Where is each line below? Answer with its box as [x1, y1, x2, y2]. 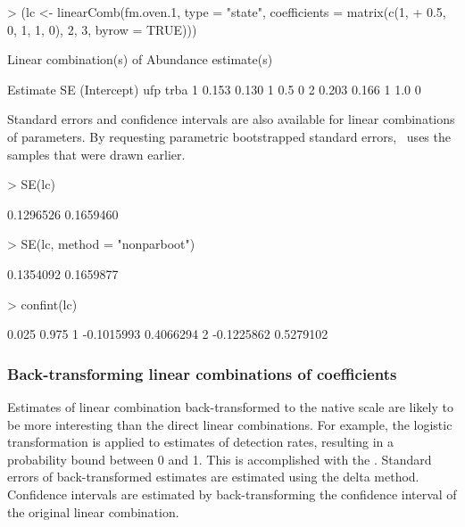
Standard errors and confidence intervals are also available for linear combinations [7, 110, 455, 128]
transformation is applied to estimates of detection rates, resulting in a [7, 432, 394, 451]
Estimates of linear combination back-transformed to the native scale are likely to [7, 397, 453, 416]
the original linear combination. [7, 502, 179, 521]
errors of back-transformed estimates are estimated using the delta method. [7, 467, 419, 486]
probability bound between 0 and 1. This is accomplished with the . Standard [7, 449, 432, 468]
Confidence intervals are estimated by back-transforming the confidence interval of [7, 484, 457, 503]
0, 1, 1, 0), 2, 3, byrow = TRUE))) [7, 20, 197, 38]
